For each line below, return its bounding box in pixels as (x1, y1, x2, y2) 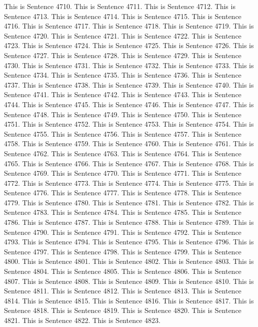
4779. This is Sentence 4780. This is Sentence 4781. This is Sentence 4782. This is (4, 197, 254, 207)
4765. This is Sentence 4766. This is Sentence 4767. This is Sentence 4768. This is (4, 158, 254, 168)
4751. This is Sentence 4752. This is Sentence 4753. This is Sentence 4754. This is (4, 119, 254, 129)
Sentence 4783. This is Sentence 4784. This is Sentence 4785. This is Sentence (4, 207, 241, 217)
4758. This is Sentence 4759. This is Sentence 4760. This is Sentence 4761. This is (4, 138, 254, 149)
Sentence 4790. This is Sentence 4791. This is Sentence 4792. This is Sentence (4, 226, 241, 237)
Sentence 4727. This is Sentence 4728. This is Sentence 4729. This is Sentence (4, 50, 241, 60)
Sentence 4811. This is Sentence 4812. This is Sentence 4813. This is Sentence (4, 285, 241, 296)
